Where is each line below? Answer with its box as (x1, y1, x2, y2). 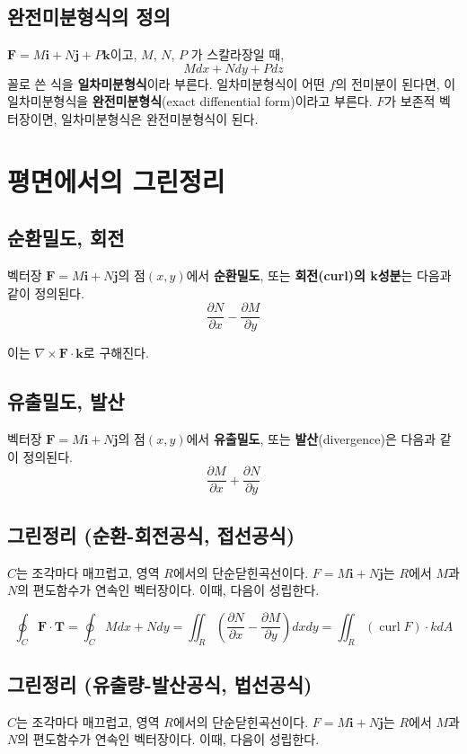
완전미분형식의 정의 (7, 3, 171, 31)
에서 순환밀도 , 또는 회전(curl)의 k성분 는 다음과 (186, 266, 452, 285)
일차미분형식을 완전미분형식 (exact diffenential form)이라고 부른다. (7, 92, 373, 111)
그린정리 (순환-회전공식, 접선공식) (7, 520, 295, 548)
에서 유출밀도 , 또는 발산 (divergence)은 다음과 (186, 430, 436, 448)
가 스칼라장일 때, (190, 45, 285, 64)
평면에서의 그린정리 (7, 162, 225, 199)
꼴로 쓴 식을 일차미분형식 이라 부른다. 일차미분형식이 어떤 (7, 74, 325, 93)
